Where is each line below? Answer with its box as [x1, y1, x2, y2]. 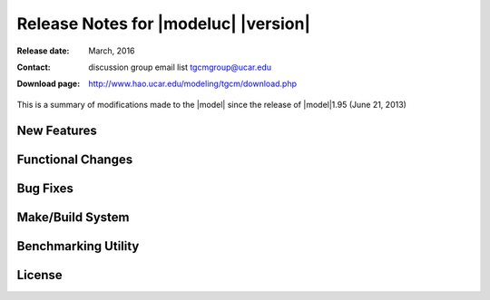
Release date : [16, 45, 70, 56]
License [16, 267, 63, 283]
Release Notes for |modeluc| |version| [16, 14, 311, 34]
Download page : [16, 78, 81, 90]
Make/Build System [16, 209, 131, 225]
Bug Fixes [16, 180, 74, 196]
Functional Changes [16, 151, 133, 167]
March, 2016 [88, 45, 135, 56]
